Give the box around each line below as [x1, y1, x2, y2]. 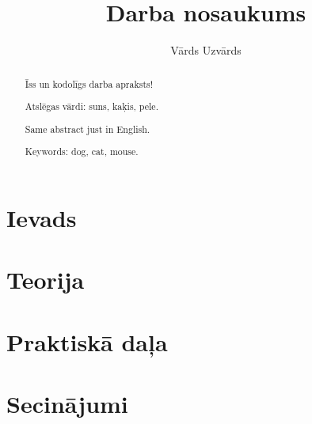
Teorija [6, 263, 85, 296]
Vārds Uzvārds [170, 42, 242, 59]
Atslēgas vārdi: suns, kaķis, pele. [25, 100, 158, 113]
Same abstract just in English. [25, 122, 150, 135]
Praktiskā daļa [6, 325, 168, 358]
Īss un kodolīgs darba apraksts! [25, 77, 154, 90]
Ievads [6, 201, 77, 233]
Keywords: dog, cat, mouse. [25, 145, 139, 158]
